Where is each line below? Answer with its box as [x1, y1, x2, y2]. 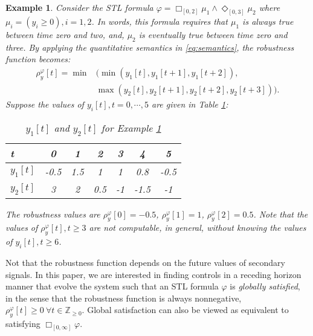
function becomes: [5, 53, 71, 65]
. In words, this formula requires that [91, 15, 228, 27]
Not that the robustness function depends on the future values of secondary [5, 256, 285, 269]
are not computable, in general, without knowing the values [89, 221, 306, 234]
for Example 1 [101, 120, 161, 135]
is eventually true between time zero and [138, 28, 288, 40]
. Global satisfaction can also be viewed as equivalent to [82, 303, 289, 316]
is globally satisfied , [230, 280, 300, 292]
